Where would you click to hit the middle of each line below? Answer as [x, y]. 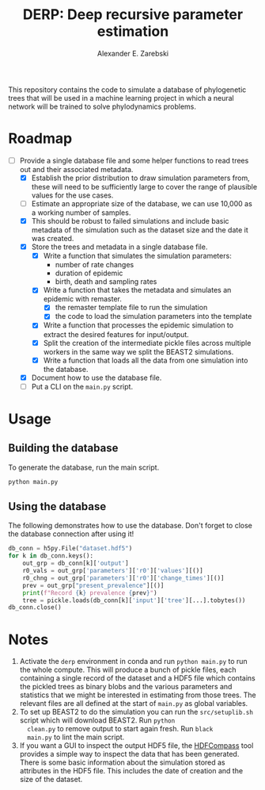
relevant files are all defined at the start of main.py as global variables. [134, 704]
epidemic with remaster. [83, 299]
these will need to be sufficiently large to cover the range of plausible [144, 187]
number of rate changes [95, 265]
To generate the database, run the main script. [84, 467]
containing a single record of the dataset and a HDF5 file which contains [137, 678]
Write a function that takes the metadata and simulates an [137, 290]
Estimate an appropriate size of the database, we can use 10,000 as [142, 203]
